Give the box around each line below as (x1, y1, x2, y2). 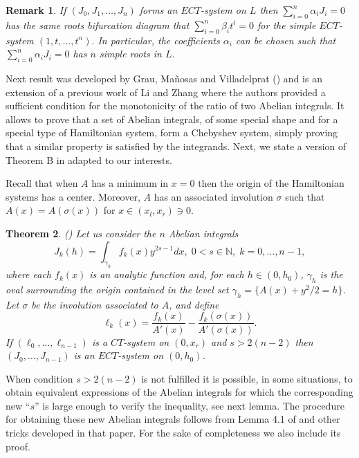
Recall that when (6, 176, 78, 190)
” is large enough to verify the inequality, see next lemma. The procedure (34, 398, 344, 412)
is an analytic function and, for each (89, 267, 244, 282)
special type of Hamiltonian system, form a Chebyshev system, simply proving (6, 125, 338, 140)
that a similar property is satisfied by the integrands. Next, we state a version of (6, 138, 347, 153)
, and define (169, 297, 219, 311)
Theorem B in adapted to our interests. (6, 152, 172, 167)
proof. (6, 439, 30, 453)
